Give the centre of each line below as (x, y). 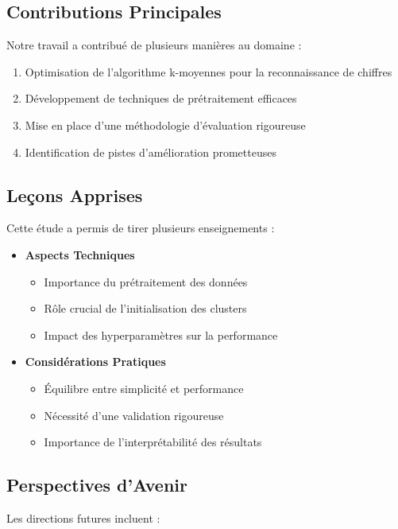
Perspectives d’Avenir (97, 485)
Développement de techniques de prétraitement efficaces (161, 98)
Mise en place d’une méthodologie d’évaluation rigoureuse (165, 124)
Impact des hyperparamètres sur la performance (161, 335)
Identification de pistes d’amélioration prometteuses (151, 152)
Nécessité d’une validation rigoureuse (134, 415)
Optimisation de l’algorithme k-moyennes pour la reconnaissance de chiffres (209, 71)
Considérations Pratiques (95, 362)
